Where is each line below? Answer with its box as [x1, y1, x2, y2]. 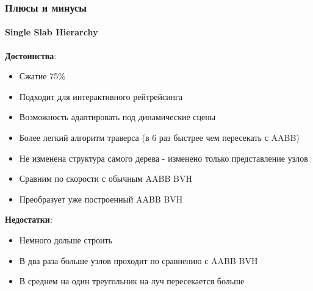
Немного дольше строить [19, 233, 112, 246]
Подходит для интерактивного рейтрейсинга [19, 90, 183, 102]
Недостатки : [5, 213, 52, 226]
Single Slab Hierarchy [5, 26, 98, 38]
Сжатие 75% [19, 70, 65, 82]
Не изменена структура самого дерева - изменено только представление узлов [19, 151, 308, 164]
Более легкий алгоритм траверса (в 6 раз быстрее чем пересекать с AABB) [19, 131, 300, 144]
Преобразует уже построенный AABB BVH [19, 192, 183, 205]
